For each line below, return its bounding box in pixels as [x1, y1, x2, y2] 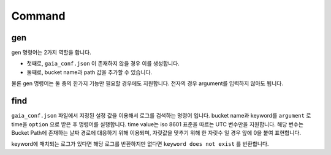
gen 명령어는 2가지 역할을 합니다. [11, 49, 91, 56]
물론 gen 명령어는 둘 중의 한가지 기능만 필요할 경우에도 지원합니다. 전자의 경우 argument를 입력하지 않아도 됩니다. [11, 80, 284, 87]
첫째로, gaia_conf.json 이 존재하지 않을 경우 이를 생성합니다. [26, 60, 180, 67]
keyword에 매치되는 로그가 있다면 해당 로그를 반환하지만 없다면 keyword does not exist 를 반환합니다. [11, 140, 269, 148]
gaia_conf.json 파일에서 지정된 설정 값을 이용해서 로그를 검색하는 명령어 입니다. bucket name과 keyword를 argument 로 [11, 112, 311, 119]
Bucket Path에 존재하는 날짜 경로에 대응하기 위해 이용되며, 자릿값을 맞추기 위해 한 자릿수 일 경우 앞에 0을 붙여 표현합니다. [11, 129, 302, 136]
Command [11, 9, 66, 23]
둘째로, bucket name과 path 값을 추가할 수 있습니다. [26, 68, 153, 76]
